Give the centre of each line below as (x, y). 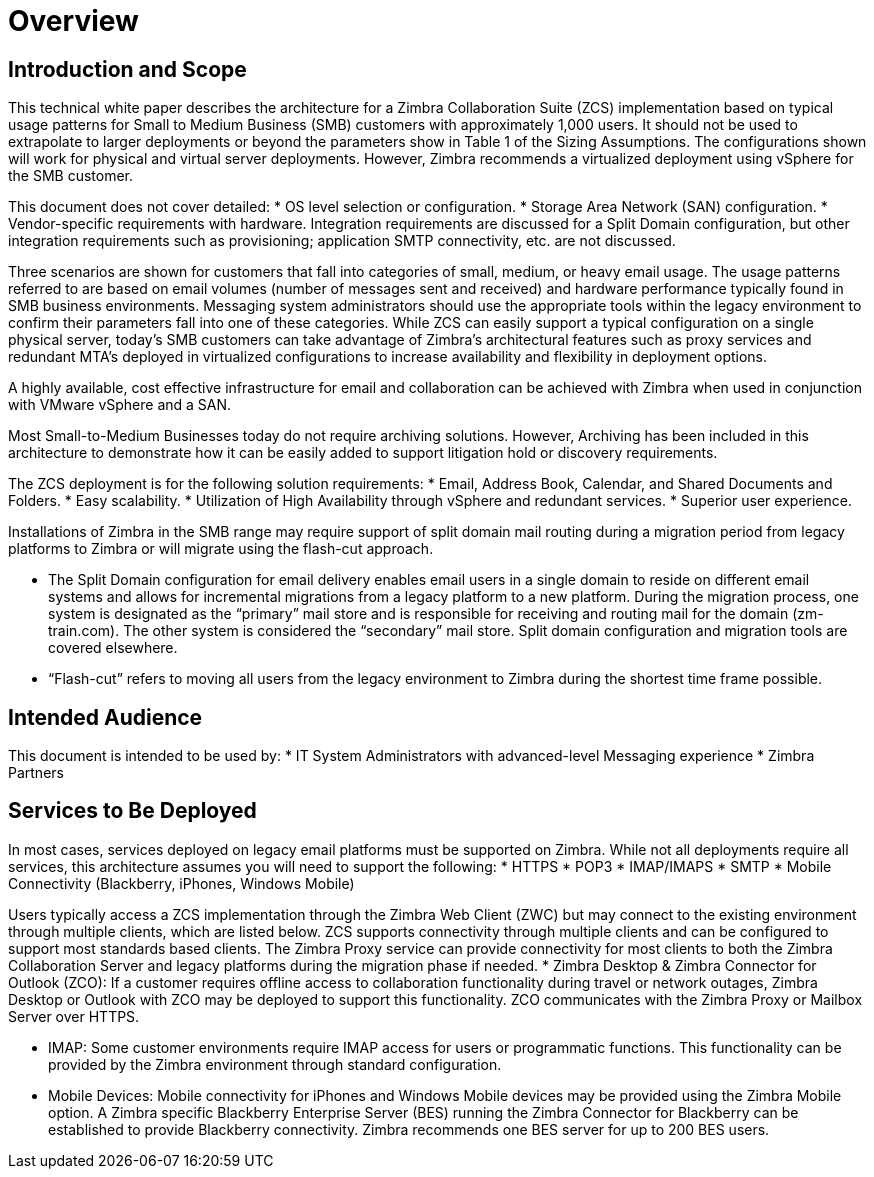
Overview (73, 21)
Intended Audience (105, 717)
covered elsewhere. (113, 648)
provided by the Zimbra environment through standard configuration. (275, 1064)
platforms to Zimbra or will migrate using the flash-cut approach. (221, 549)
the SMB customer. (71, 176)
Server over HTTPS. (74, 1016)
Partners (36, 773)
